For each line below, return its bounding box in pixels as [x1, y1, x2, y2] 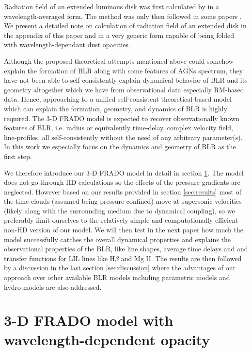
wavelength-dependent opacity [4, 329, 210, 349]
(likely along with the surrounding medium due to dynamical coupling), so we [4, 205, 235, 215]
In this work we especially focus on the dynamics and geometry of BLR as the [4, 141, 236, 152]
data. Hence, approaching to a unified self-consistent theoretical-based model [4, 94, 232, 104]
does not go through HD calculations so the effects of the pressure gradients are [4, 177, 240, 187]
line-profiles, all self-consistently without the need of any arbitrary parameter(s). [4, 132, 243, 142]
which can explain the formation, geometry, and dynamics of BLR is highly [4, 103, 227, 113]
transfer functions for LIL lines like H [4, 253, 115, 263]
